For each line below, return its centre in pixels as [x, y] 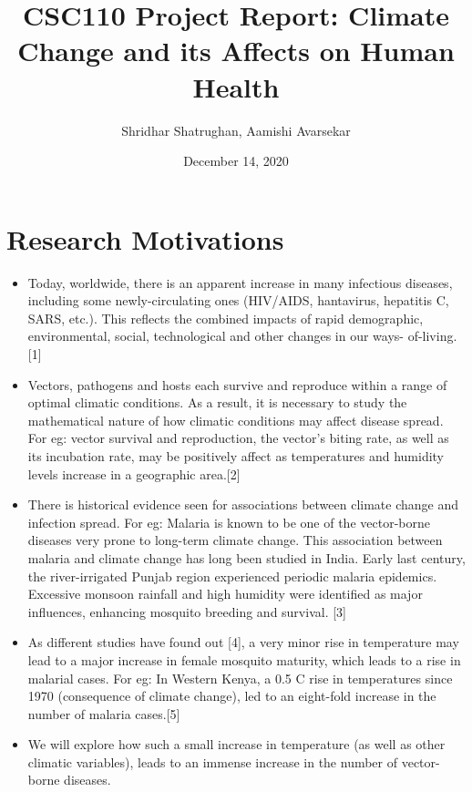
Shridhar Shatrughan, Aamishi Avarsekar [236, 130]
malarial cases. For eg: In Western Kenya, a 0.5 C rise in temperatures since [240, 678]
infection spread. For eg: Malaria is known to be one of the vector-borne [229, 522]
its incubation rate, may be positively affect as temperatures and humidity [236, 455]
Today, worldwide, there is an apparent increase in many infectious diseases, [240, 282]
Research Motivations [145, 238]
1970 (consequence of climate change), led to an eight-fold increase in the [232, 696]
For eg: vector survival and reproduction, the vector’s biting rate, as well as [238, 438]
